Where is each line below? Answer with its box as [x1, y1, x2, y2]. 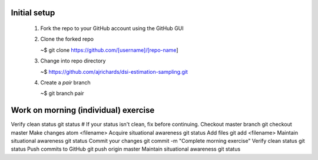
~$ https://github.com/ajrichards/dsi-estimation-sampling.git [40, 68, 188, 75]
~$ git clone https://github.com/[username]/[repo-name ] [40, 46, 178, 53]
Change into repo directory [40, 57, 106, 64]
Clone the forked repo [40, 35, 94, 43]
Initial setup [11, 8, 55, 18]
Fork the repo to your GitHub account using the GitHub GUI [40, 25, 184, 32]
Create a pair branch [40, 79, 91, 86]
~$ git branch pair [40, 90, 85, 97]
